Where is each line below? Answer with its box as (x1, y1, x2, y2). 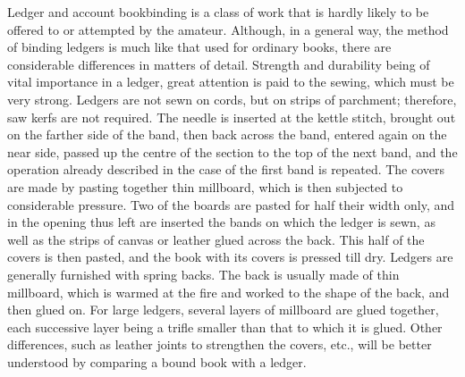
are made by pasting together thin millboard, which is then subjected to (7, 177, 403, 196)
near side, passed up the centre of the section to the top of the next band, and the (7, 142, 458, 161)
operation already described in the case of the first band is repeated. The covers (7, 160, 445, 179)
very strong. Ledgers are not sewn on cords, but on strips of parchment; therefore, (7, 89, 457, 108)
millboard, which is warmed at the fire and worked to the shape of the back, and (7, 282, 450, 301)
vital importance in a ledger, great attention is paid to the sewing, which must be (7, 72, 454, 91)
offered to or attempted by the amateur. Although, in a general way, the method (7, 20, 449, 38)
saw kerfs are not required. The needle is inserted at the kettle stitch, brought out (7, 107, 456, 126)
